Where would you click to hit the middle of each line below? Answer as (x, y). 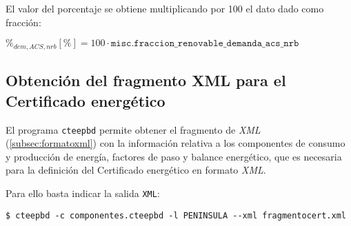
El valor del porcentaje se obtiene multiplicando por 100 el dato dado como (165, 8)
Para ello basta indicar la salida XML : (83, 193)
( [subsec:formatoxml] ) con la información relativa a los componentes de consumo (175, 143)
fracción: (23, 22)
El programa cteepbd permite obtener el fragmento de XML (133, 129)
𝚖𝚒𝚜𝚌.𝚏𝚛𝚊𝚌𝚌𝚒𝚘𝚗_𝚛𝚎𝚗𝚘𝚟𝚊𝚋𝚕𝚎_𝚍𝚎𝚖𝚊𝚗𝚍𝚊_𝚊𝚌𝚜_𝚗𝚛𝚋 (205, 44)
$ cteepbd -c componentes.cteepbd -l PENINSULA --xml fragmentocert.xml (176, 215)
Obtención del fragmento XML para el (146, 80)
